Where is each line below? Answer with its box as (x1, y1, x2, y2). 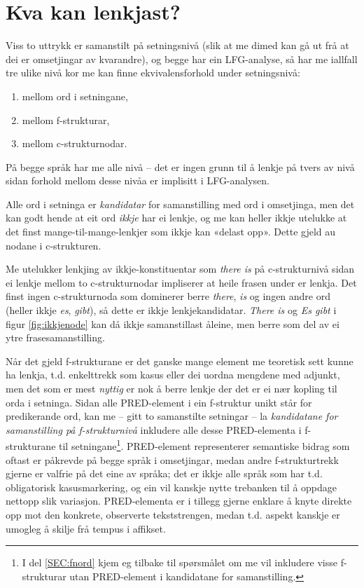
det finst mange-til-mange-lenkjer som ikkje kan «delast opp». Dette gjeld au (6, 224, 336, 239)
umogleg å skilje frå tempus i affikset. (6, 521, 166, 535)
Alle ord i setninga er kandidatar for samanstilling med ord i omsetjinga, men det (6, 196, 355, 211)
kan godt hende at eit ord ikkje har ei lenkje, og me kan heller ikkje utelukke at (6, 210, 347, 225)
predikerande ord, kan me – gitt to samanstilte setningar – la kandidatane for (6, 409, 338, 423)
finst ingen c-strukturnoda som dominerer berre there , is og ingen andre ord (6, 289, 331, 303)
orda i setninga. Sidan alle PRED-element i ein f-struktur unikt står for (6, 395, 312, 409)
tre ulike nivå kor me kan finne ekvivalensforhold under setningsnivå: (6, 65, 300, 80)
